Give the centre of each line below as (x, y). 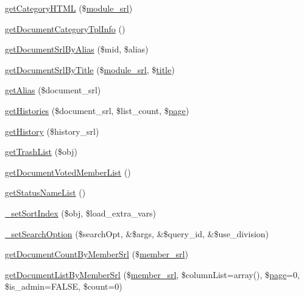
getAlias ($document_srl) (53, 90)
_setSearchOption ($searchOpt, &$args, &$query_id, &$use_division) (137, 233)
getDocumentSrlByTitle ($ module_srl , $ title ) (90, 69)
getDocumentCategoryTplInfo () (65, 28)
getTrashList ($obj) (41, 152)
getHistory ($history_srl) (52, 131)
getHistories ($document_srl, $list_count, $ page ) (97, 110)
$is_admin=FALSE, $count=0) (64, 286)
